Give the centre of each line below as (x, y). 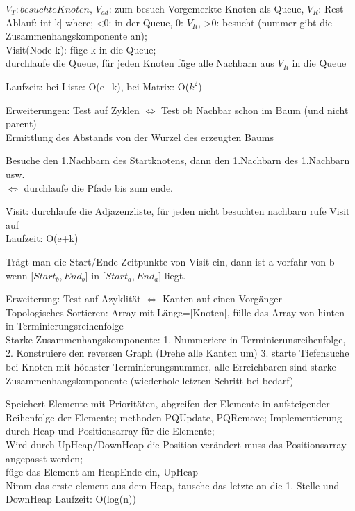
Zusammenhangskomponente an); (76, 36)
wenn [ (20, 275)
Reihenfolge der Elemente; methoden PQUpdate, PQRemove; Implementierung (174, 417)
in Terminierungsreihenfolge (65, 326)
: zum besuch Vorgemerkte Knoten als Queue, (206, 8)
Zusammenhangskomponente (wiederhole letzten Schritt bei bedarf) (150, 380)
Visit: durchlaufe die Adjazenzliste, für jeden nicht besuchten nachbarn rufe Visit (178, 211)
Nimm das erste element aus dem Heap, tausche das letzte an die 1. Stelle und (173, 485)
